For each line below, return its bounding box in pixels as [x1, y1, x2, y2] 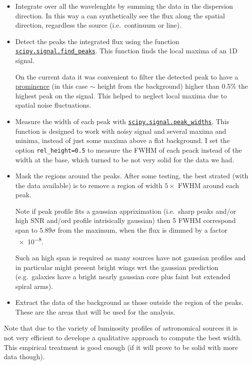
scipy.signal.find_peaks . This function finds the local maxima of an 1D [15, 46, 237, 56]
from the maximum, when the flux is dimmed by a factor [58, 225, 228, 235]
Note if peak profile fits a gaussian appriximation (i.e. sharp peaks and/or [15, 206, 236, 216]
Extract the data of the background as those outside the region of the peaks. [15, 297, 244, 307]
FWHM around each [178, 180, 239, 190]
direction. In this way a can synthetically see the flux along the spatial [15, 10, 225, 20]
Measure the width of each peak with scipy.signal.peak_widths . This [15, 116, 229, 126]
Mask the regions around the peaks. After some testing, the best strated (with [15, 171, 249, 181]
